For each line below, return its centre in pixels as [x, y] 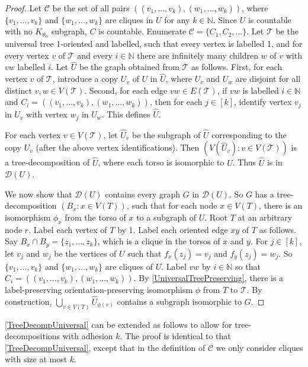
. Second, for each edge [126, 90]
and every [95, 55]
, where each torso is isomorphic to [161, 162]
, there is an [281, 205]
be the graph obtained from [129, 67]
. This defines [126, 114]
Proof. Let [23, 8]
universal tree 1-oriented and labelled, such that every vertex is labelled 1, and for [154, 44]
